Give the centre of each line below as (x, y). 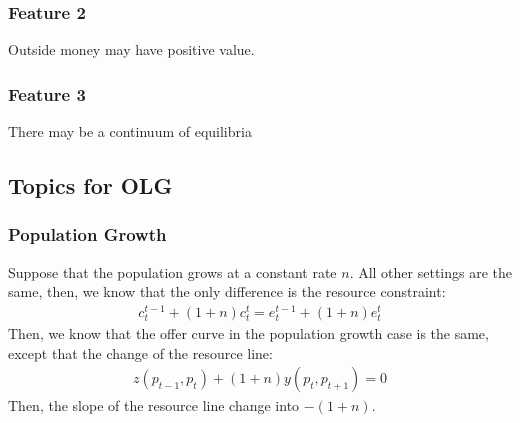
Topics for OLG (90, 185)
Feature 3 (47, 93)
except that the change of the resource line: (140, 352)
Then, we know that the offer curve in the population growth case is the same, (248, 333)
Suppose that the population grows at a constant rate (172, 271)
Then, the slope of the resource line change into (154, 405)
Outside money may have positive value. (131, 49)
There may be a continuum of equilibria (130, 131)
